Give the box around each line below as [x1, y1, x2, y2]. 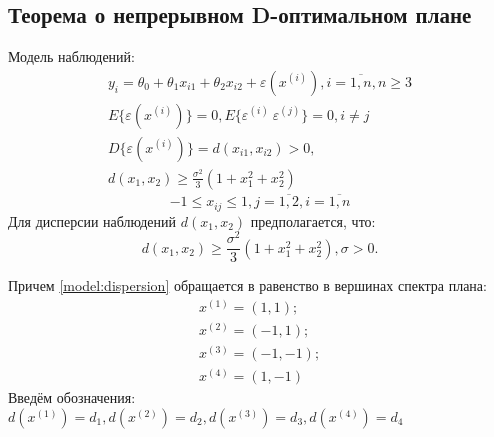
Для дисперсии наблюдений [8, 210, 177, 231]
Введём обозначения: [8, 387, 136, 408]
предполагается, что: [250, 210, 376, 231]
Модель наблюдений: [8, 46, 135, 67]
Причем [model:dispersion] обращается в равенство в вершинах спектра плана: [8, 275, 487, 296]
